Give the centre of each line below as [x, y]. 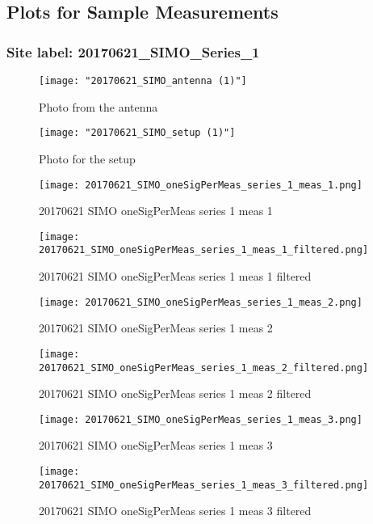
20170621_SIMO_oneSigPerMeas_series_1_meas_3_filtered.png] [204, 485]
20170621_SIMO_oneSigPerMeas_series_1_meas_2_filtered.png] [204, 368]
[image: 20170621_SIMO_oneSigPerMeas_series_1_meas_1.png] [201, 185]
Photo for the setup [87, 158]
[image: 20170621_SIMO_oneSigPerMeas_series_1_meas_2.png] [201, 302]
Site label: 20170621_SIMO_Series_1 [133, 51]
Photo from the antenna [98, 106]
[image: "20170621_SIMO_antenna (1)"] [143, 81]
